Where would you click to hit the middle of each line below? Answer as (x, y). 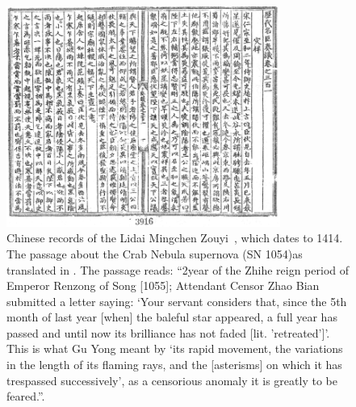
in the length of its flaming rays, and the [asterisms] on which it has (174, 365)
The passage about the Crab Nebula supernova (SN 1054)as (155, 253)
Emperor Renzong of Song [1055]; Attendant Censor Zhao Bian (163, 285)
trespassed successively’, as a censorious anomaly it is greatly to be (172, 380)
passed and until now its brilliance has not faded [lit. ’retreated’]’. (168, 332)
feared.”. (26, 396)
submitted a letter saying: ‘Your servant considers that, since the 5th (177, 301)
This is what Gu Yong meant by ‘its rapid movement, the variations (175, 348)
